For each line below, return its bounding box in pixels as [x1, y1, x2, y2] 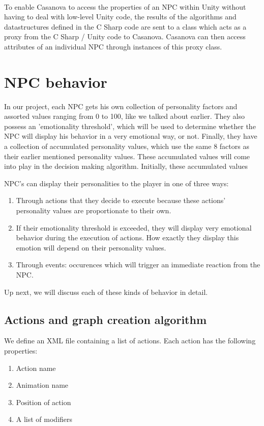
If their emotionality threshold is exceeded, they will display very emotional [16, 222, 252, 233]
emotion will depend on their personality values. [16, 242, 166, 253]
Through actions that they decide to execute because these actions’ [16, 195, 226, 206]
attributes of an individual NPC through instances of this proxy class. [4, 41, 222, 52]
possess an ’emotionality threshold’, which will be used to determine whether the [4, 120, 256, 131]
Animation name [16, 380, 69, 390]
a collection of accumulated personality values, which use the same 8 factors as [4, 141, 249, 152]
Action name [16, 362, 56, 373]
